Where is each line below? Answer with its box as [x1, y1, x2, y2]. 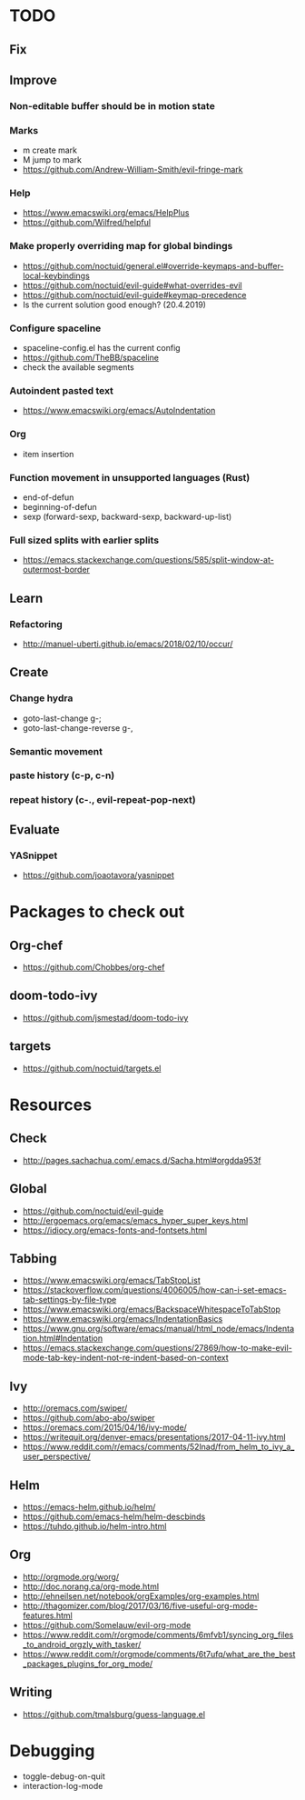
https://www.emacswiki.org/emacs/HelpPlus [22, 207, 190, 218]
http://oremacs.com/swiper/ [22, 1403, 128, 1414]
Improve [9, 72, 57, 87]
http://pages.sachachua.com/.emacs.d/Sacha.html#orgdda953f [22, 1155, 261, 1165]
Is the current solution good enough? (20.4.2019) [22, 299, 207, 310]
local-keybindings [22, 270, 91, 281]
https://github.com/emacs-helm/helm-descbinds [22, 1511, 206, 1522]
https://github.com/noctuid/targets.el [22, 1063, 162, 1074]
